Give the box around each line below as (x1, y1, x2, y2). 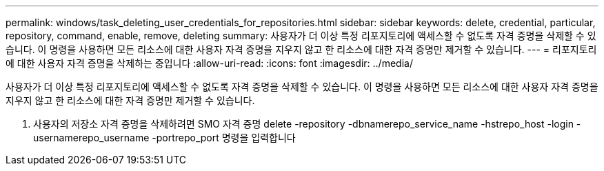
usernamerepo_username (33, 132, 150, 143)
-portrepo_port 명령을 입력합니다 (152, 132, 296, 143)
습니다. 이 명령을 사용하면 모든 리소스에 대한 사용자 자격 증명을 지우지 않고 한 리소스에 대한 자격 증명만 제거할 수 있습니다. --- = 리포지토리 (6, 43, 597, 55)
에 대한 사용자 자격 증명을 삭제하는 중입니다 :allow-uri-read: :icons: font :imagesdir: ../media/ (6, 57, 413, 69)
